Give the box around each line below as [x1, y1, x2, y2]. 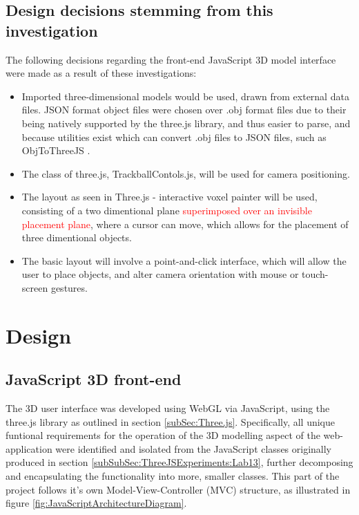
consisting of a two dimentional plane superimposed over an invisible [21, 203, 312, 217]
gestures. [50, 280, 88, 294]
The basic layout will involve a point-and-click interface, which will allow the [21, 253, 347, 268]
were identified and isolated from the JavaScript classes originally [55, 441, 332, 456]
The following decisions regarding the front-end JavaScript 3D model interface [6, 52, 336, 66]
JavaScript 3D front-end [6, 368, 182, 390]
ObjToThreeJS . [21, 143, 90, 158]
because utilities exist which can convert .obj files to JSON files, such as [21, 129, 327, 144]
